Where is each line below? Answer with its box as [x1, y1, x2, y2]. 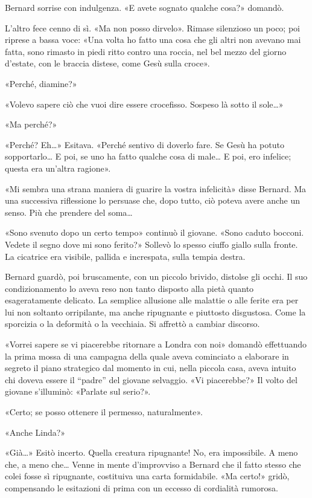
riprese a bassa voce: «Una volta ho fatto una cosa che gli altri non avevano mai [5, 33, 301, 46]
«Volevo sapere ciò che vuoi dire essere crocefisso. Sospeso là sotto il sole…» [5, 97, 284, 110]
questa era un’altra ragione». [5, 161, 111, 174]
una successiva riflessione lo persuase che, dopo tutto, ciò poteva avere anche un [5, 194, 301, 207]
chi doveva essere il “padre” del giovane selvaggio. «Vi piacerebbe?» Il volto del [5, 373, 298, 386]
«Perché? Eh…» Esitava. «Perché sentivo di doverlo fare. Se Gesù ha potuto [5, 138, 284, 150]
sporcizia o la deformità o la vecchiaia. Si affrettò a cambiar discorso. [5, 317, 260, 330]
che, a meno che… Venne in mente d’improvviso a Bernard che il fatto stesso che [5, 458, 301, 470]
